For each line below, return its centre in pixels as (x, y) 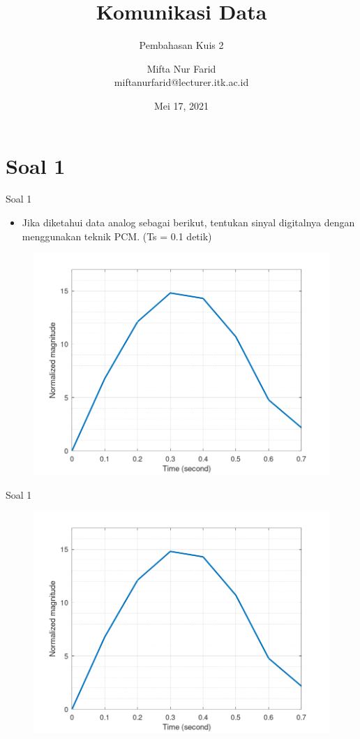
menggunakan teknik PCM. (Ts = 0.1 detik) (117, 236)
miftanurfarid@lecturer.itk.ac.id (181, 82)
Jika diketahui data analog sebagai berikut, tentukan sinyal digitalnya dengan (188, 222)
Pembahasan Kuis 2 (181, 45)
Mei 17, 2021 (181, 105)
